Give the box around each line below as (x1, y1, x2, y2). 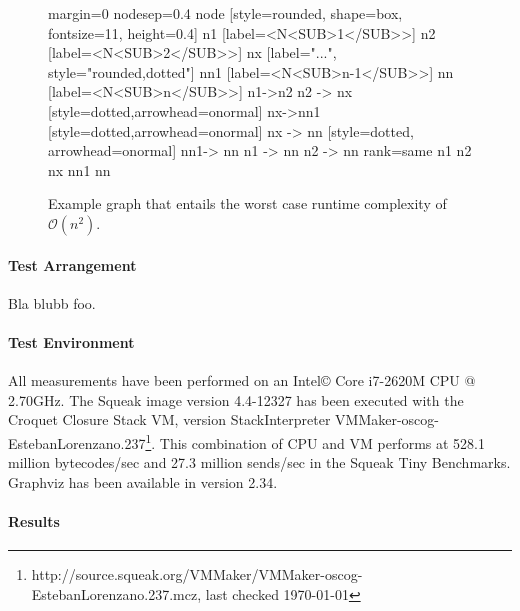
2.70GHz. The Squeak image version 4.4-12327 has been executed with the (8, 389, 464, 410)
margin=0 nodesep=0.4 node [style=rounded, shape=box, (48, 3, 403, 23)
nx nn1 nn (48, 159, 111, 180)
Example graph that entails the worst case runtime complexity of (48, 193, 447, 214)
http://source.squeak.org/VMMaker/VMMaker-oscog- (31, 564, 363, 585)
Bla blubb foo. (8, 292, 96, 313)
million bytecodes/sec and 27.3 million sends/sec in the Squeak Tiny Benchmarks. (8, 452, 511, 473)
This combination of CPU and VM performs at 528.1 (159, 432, 485, 453)
